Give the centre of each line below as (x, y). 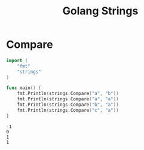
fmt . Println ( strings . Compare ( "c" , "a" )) (68, 110)
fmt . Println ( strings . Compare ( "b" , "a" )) (68, 105)
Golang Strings (100, 11)
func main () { (24, 88)
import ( (17, 60)
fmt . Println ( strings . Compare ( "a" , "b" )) (68, 94)
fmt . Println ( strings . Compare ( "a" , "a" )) (68, 99)
